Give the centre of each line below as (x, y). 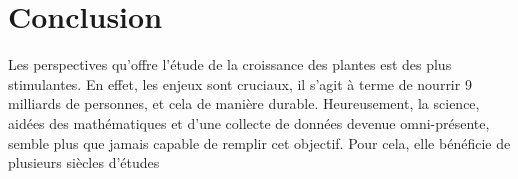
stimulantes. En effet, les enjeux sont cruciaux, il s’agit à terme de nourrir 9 (240, 83)
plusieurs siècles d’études (84, 162)
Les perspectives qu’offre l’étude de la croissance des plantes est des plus (230, 64)
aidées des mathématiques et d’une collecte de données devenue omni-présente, (249, 122)
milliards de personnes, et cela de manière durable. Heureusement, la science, (244, 103)
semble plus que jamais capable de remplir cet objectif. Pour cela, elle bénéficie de (259, 142)
